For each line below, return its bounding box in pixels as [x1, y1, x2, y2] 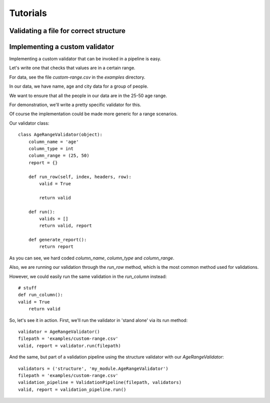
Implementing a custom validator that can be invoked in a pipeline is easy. [9, 56, 161, 62]
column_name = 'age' [28, 139, 79, 145]
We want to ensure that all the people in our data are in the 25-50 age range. [9, 93, 167, 99]
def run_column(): [18, 292, 63, 298]
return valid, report [39, 223, 92, 229]
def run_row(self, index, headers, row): [28, 174, 132, 180]
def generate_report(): [28, 237, 87, 243]
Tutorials [9, 8, 47, 19]
